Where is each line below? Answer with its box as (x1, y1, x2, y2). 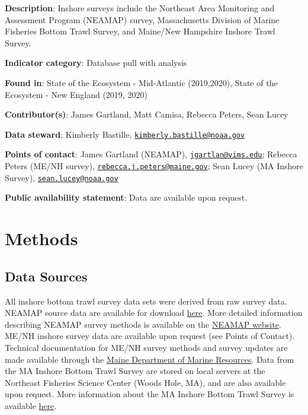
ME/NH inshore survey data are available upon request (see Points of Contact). (5, 330, 295, 342)
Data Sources (5, 267, 88, 285)
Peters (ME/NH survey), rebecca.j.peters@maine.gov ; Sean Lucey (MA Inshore (5, 160, 304, 172)
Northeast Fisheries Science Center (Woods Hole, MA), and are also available (5, 376, 286, 388)
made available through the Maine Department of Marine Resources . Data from (5, 353, 294, 365)
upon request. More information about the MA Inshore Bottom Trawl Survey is (5, 388, 294, 400)
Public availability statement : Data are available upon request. (5, 191, 248, 204)
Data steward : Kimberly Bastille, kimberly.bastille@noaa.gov (5, 128, 245, 140)
